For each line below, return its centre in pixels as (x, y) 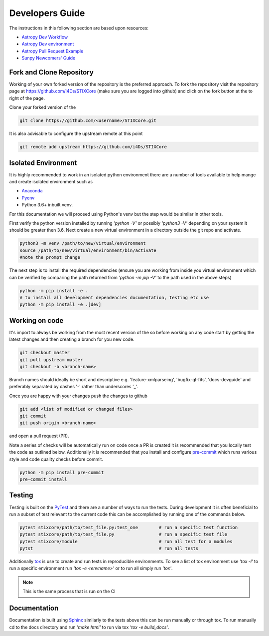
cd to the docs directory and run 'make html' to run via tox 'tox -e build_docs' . (89, 627)
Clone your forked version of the (43, 107)
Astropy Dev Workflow (45, 37)
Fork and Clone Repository (52, 72)
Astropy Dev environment (48, 44)
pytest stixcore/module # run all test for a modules (126, 541)
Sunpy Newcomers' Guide (49, 58)
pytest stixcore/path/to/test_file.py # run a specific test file (124, 534)
